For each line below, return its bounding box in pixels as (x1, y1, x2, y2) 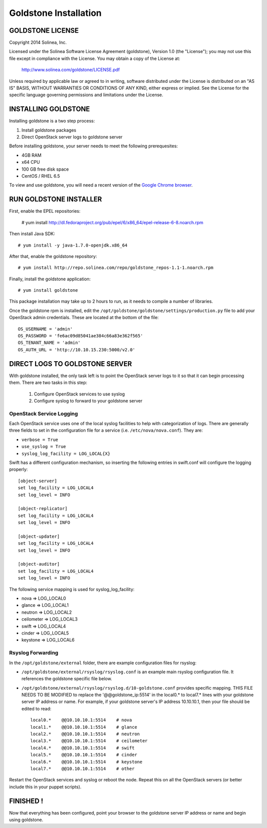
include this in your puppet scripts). (9, 784, 82, 790)
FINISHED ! (9, 797, 44, 805)
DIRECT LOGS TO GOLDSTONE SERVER (9, 360, 132, 368)
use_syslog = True (21, 444, 66, 449)
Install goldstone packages (21, 127, 77, 133)
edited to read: (21, 705, 51, 711)
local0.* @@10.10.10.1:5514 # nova (30, 717, 132, 723)
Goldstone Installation (9, 7, 102, 18)
